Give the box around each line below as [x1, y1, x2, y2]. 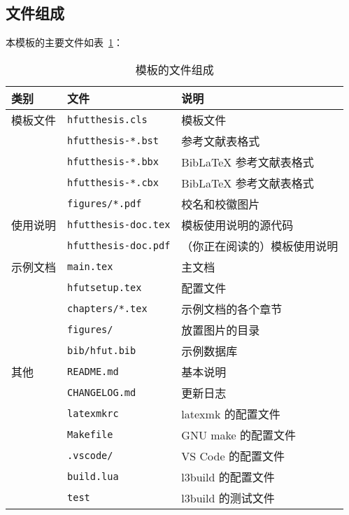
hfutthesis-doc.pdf [67, 239, 171, 251]
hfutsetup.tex [67, 281, 142, 293]
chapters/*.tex [67, 302, 148, 314]
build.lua [67, 470, 119, 482]
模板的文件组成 [135, 61, 214, 78]
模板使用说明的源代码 [181, 216, 294, 233]
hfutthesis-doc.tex [67, 218, 171, 230]
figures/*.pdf [67, 197, 142, 209]
